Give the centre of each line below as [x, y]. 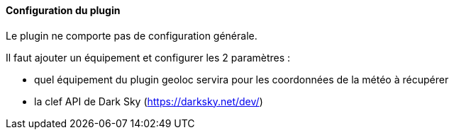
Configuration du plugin [63, 10]
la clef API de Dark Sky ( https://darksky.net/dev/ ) [149, 101]
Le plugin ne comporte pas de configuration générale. [132, 35]
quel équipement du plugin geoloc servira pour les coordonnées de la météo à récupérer [242, 79]
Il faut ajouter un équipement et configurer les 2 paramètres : [148, 57]
